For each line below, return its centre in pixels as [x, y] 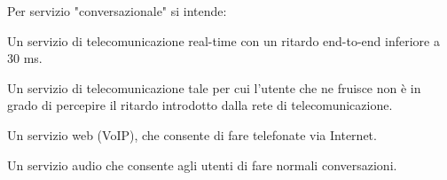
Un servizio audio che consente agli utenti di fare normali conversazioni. [202, 164]
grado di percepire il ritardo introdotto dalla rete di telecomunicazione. [200, 105]
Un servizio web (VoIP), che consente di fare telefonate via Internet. [192, 134]
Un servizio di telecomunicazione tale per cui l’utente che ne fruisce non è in [214, 87]
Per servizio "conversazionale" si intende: [117, 11]
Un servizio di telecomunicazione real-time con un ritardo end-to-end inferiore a [223, 40]
